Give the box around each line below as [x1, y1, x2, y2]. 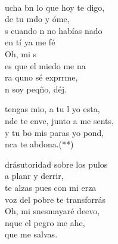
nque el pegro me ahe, [5, 216, 85, 228]
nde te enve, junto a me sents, [5, 114, 114, 126]
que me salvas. [5, 228, 58, 240]
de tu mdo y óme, [5, 13, 70, 25]
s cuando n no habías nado [5, 24, 103, 36]
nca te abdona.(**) [5, 138, 74, 150]
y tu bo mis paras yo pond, [5, 126, 104, 138]
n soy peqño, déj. [5, 82, 67, 95]
